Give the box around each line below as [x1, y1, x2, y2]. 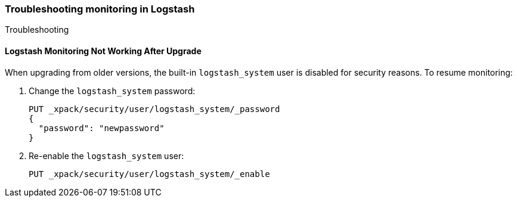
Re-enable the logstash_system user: [29, 150, 184, 161]
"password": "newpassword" [38, 123, 165, 133]
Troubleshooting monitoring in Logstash [5, 3, 195, 15]
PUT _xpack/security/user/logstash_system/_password [29, 104, 280, 114]
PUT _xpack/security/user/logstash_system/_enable [29, 169, 270, 179]
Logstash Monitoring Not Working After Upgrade [5, 45, 202, 56]
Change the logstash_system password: [29, 85, 196, 96]
